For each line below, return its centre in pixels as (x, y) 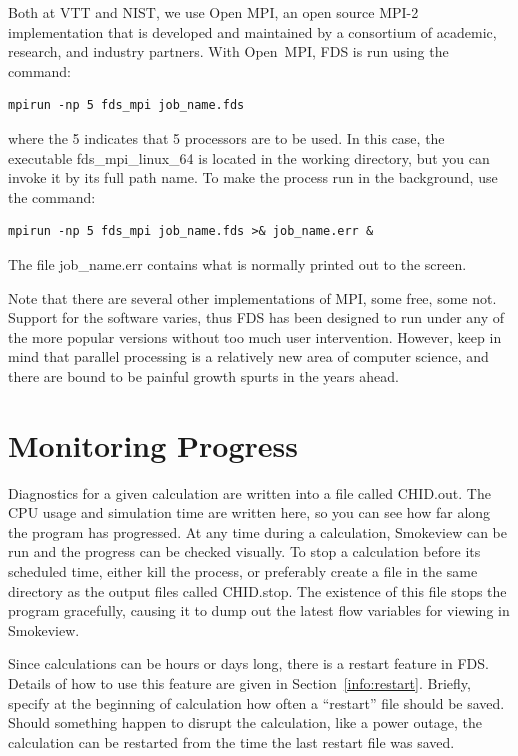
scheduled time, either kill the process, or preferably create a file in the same (243, 571)
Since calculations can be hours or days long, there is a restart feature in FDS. (248, 663)
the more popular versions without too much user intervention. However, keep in (255, 336)
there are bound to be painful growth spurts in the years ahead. (203, 375)
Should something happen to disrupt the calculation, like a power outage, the (245, 722)
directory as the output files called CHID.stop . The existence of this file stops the (257, 590)
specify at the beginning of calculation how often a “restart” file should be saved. (256, 702)
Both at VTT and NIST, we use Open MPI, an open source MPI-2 (213, 12)
